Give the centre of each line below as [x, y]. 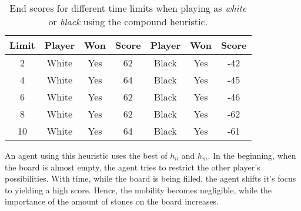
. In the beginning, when [252, 155]
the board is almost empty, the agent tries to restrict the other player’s [133, 167]
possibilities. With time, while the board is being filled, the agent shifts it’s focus [150, 178]
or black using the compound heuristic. [128, 21]
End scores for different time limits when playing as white [128, 8]
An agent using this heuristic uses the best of [86, 155]
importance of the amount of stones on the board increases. [112, 201]
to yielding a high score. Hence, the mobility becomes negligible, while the [138, 190]
